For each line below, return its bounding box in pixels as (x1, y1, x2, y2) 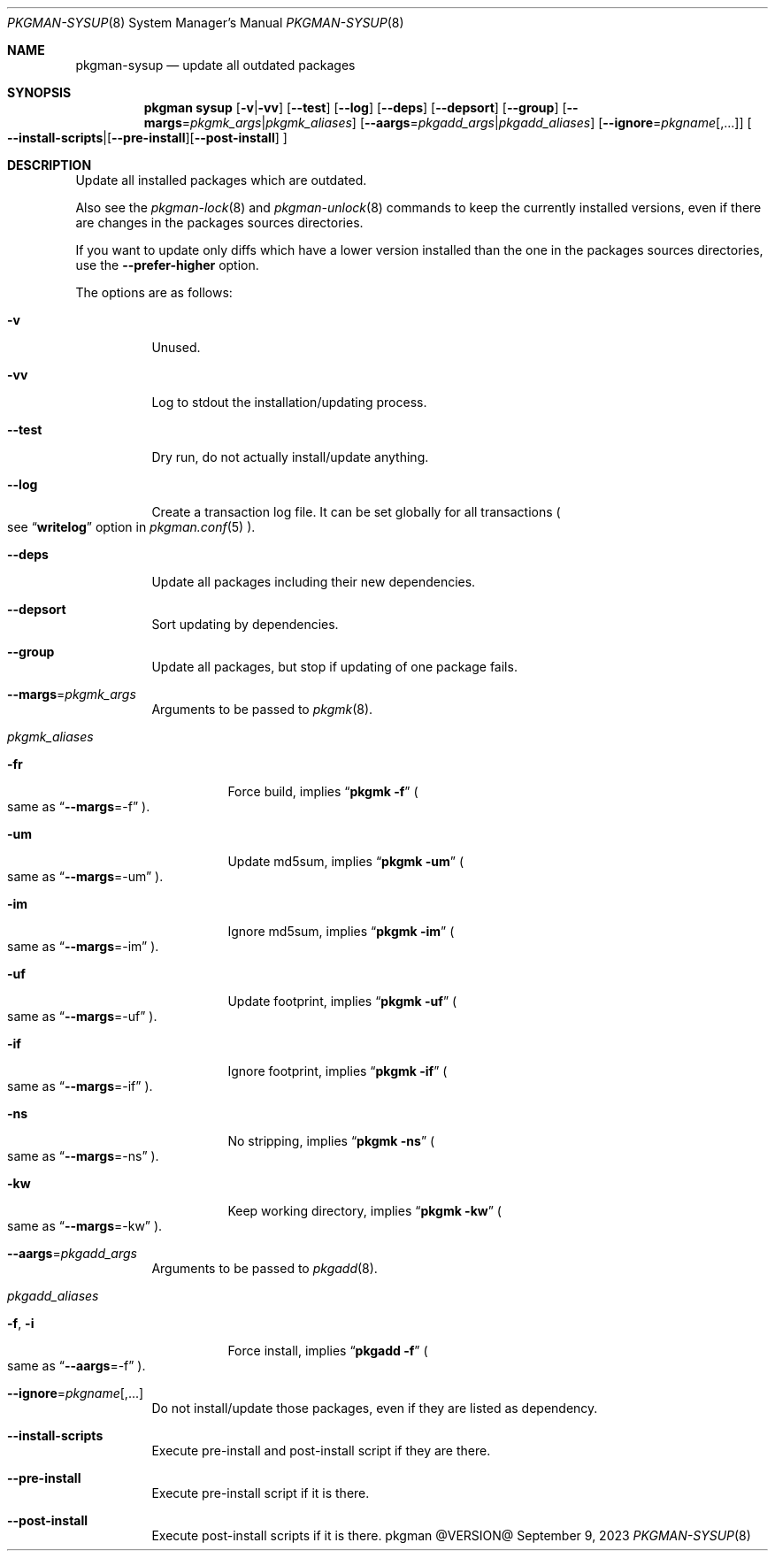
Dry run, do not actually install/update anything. (151, 449, 429, 464)
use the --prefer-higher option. (75, 257, 259, 272)
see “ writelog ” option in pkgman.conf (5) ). (7, 519, 256, 534)
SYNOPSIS (7, 85, 72, 100)
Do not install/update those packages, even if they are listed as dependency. (151, 1401, 598, 1416)
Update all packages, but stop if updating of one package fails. (151, 659, 518, 674)
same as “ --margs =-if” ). (7, 1078, 153, 1094)
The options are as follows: (75, 285, 233, 300)
